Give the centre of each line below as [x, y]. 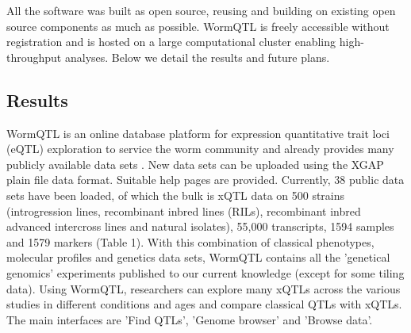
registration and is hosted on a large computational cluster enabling [171, 42]
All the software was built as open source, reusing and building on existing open [201, 10]
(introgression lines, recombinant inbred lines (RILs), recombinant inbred [184, 211]
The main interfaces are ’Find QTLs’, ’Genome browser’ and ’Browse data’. [190, 319]
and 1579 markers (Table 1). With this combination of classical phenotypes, [190, 241]
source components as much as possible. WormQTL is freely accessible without [198, 26]
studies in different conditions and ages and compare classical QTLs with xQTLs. [204, 304]
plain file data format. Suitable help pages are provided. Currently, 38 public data [205, 180]
